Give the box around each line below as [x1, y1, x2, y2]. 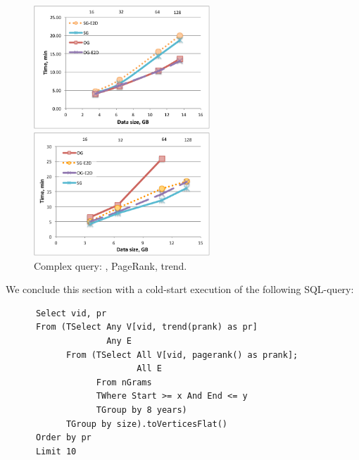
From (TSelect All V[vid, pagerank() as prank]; [65, 349, 298, 360]
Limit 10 [35, 446, 77, 456]
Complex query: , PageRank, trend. [34, 258, 187, 273]
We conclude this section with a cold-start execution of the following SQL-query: [6, 282, 354, 297]
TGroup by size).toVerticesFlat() [65, 418, 227, 429]
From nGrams [96, 377, 152, 387]
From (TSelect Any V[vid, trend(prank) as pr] [35, 322, 258, 332]
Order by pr [35, 433, 92, 443]
